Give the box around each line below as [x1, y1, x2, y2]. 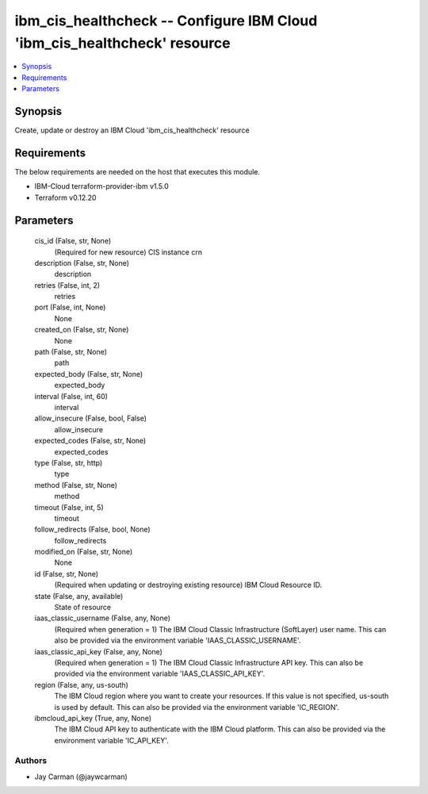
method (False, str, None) [34, 480, 118, 489]
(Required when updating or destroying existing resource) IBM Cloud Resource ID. [54, 580, 323, 590]
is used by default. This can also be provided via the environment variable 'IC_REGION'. [54, 702, 340, 712]
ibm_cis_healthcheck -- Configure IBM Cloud [14, 12, 318, 29]
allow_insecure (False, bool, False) [34, 413, 147, 424]
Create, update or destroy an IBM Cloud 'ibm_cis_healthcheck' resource [14, 125, 250, 135]
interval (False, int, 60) [34, 391, 109, 401]
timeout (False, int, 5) [34, 502, 105, 512]
